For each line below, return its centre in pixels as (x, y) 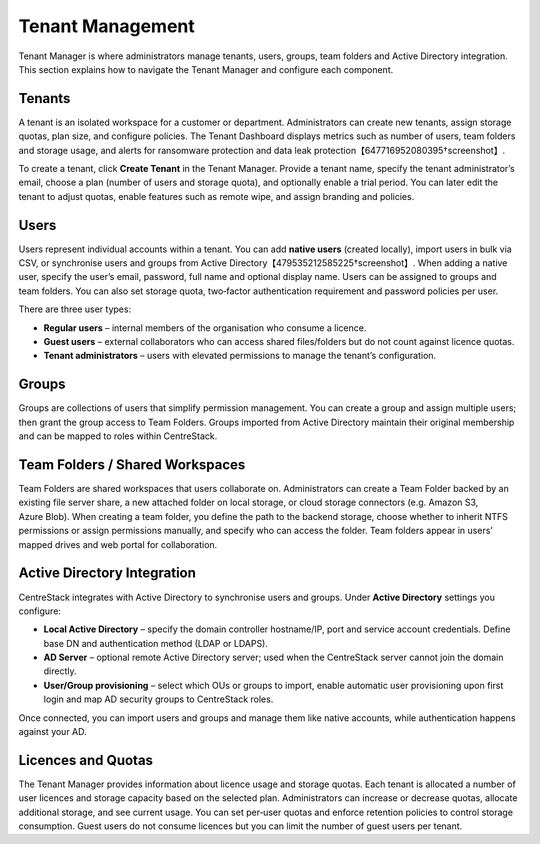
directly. (60, 671)
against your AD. (52, 732)
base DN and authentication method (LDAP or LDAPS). (156, 643)
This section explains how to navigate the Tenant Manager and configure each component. (206, 69)
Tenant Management (106, 26)
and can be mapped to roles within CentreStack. (118, 436)
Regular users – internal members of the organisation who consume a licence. (205, 327)
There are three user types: (75, 309)
